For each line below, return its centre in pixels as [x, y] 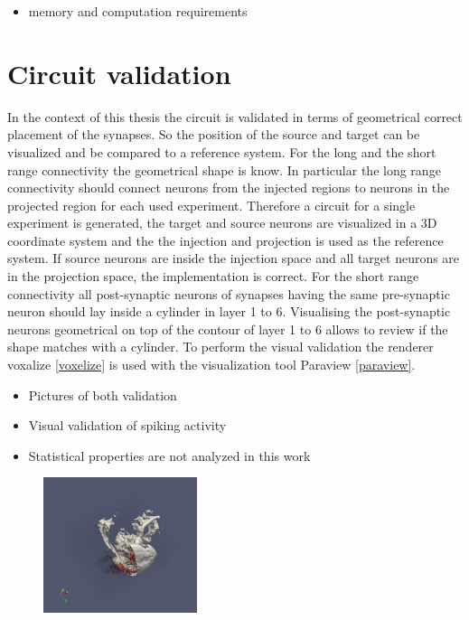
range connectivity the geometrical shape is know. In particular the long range [224, 169]
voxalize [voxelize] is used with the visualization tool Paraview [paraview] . [211, 365]
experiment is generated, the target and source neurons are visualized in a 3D [222, 223]
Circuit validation [119, 73]
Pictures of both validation [103, 395]
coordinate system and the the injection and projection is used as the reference [225, 240]
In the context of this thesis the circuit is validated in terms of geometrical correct [235, 116]
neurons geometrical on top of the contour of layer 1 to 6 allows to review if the [228, 329]
